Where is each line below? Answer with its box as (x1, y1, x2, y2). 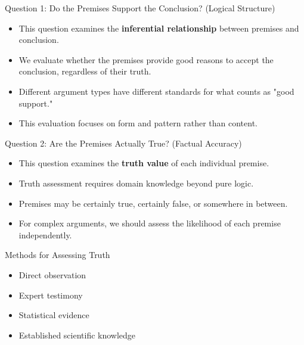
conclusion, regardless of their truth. (18, 65, 151, 77)
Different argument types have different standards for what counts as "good (18, 85, 294, 97)
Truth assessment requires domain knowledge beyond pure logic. (18, 176, 254, 189)
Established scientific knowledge (18, 328, 136, 341)
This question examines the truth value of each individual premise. (18, 157, 269, 169)
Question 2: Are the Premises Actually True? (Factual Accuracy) (5, 136, 242, 149)
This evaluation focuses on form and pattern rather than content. (18, 117, 258, 129)
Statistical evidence (18, 309, 89, 321)
